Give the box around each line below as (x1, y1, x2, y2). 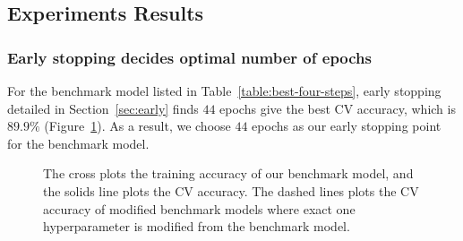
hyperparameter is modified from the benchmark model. (43, 217, 350, 236)
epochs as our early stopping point (252, 116, 442, 135)
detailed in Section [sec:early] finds (7, 99, 199, 117)
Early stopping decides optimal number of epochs (7, 46, 373, 68)
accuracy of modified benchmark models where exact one (43, 199, 356, 218)
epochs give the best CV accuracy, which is (219, 99, 456, 117)
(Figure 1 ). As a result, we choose (44, 116, 231, 135)
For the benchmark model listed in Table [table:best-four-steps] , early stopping (7, 82, 442, 99)
